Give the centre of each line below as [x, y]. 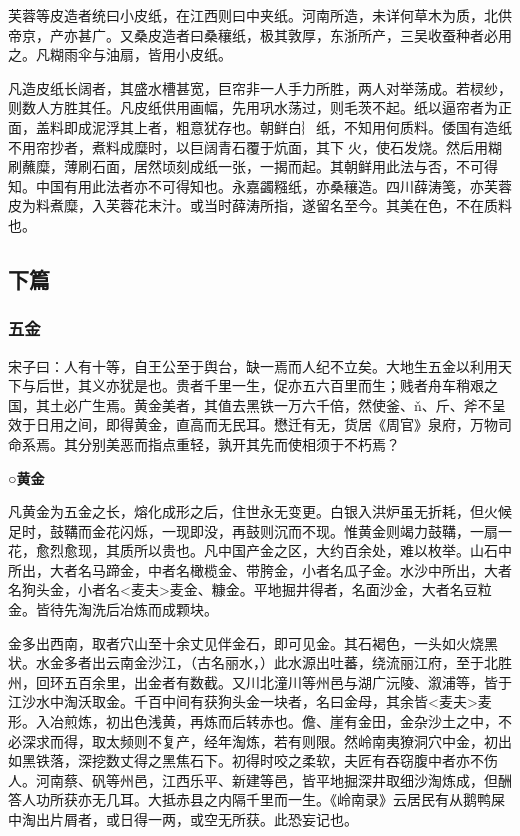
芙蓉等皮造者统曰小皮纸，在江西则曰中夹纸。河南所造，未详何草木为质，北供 [260, 15]
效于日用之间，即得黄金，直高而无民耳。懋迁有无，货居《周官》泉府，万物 [253, 424]
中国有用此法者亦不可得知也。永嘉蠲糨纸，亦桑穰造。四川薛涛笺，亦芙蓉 [273, 185]
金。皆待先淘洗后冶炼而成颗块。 [113, 609]
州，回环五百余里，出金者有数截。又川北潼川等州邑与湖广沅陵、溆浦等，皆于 [260, 681]
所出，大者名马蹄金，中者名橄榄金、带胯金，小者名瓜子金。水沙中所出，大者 [260, 569]
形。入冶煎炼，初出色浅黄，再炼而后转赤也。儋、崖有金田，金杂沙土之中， [253, 721]
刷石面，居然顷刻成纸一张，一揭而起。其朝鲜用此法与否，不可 [280, 166]
